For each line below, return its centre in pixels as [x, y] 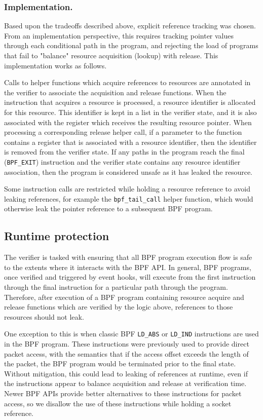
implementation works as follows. [55, 65]
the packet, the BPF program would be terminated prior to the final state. [120, 364]
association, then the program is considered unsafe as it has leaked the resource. [128, 171]
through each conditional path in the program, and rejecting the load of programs [131, 45]
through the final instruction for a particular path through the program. [116, 287]
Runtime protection [57, 236]
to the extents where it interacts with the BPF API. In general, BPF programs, [128, 267]
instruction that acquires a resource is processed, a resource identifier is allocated [130, 102]
